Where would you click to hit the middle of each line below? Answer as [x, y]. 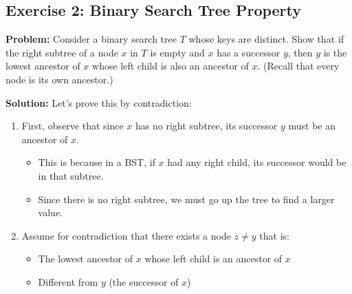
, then [300, 52]
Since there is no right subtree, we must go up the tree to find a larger [186, 199]
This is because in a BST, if [97, 162]
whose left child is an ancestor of [213, 259]
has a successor [249, 52]
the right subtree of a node [62, 52]
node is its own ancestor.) [59, 79]
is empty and [177, 52]
